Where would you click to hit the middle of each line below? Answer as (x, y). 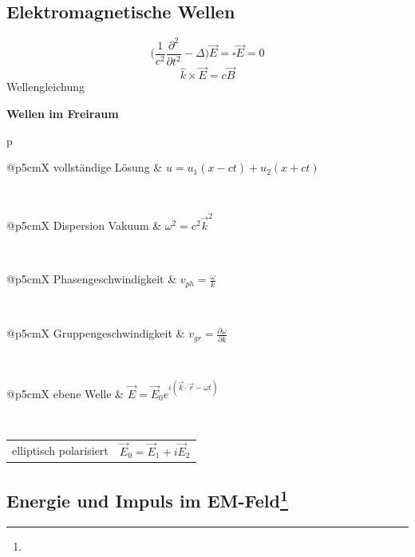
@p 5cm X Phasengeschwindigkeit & (92, 279)
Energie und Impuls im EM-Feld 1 (148, 499)
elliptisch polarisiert (60, 450)
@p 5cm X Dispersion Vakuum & (84, 225)
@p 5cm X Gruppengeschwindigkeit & (96, 333)
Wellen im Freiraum (63, 113)
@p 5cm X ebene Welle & (65, 393)
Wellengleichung (46, 87)
